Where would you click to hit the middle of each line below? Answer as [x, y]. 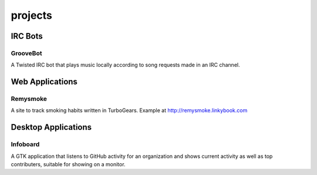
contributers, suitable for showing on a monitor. [68, 164]
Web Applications [44, 82]
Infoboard [25, 144]
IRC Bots [27, 36]
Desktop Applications [51, 127]
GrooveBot [26, 53]
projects [32, 15]
